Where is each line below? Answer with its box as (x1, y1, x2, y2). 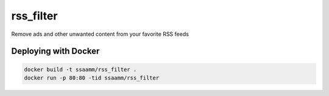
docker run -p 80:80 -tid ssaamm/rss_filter (24, 74, 160, 81)
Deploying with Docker (11, 46, 100, 57)
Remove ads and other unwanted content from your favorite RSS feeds (11, 30, 189, 38)
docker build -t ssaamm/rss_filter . (24, 66, 137, 73)
